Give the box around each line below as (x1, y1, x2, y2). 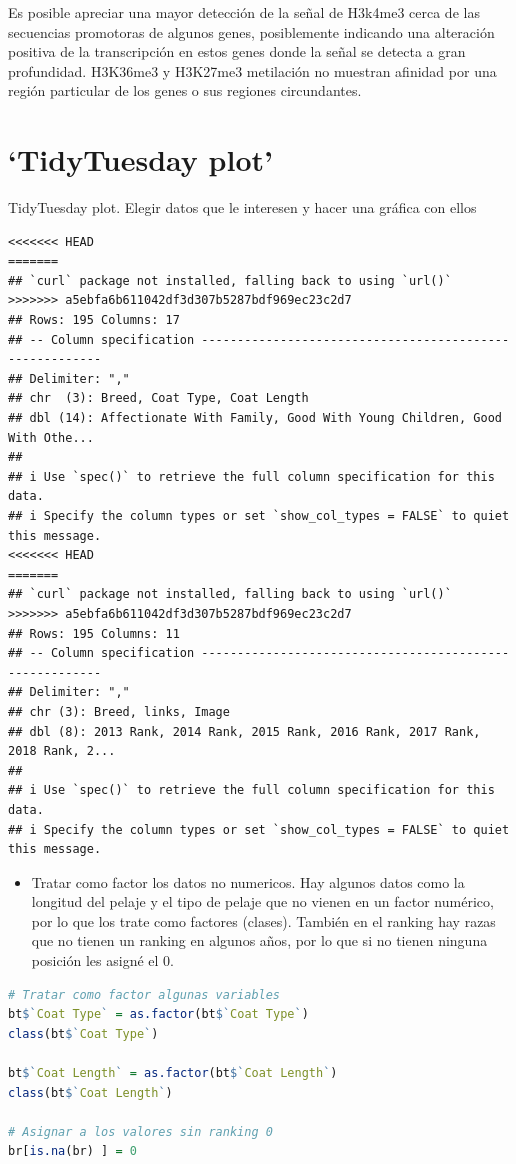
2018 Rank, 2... (8, 744, 116, 759)
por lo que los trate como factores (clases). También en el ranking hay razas (31, 910, 496, 931)
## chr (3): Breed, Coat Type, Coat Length (8, 391, 309, 406)
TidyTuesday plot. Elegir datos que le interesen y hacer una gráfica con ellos (8, 197, 477, 218)
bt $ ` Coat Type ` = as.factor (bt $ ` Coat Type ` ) (8, 1007, 309, 1022)
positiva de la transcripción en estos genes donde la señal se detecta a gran (8, 41, 466, 62)
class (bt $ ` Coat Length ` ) (8, 1085, 173, 1100)
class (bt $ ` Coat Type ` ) (8, 1026, 159, 1041)
